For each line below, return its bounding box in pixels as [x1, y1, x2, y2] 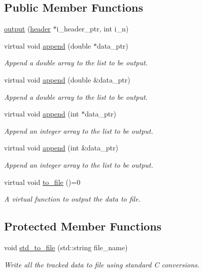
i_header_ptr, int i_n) [56, 23, 129, 34]
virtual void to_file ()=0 [4, 176, 81, 187]
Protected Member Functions [4, 218, 162, 234]
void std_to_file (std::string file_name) [4, 242, 128, 252]
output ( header [4, 23, 51, 34]
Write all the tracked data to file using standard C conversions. [4, 259, 200, 269]
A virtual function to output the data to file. [4, 193, 141, 204]
